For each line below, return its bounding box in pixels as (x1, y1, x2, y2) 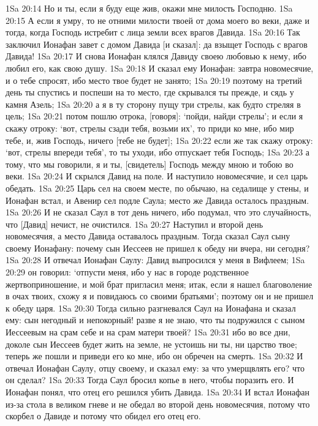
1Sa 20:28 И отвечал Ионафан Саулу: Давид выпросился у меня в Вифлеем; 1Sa (6, 253, 305, 266)
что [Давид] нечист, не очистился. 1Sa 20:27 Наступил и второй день (6, 217, 263, 230)
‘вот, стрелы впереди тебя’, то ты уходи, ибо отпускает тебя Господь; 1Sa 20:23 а (6, 146, 310, 159)
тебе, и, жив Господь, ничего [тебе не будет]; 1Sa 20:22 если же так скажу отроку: (6, 133, 313, 146)
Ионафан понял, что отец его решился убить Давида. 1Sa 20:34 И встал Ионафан (6, 386, 309, 398)
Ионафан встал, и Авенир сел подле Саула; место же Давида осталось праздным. (6, 193, 309, 206)
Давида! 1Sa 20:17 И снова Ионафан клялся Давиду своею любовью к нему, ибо (6, 50, 307, 62)
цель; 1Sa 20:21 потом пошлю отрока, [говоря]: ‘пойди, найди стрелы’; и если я (6, 110, 303, 122)
